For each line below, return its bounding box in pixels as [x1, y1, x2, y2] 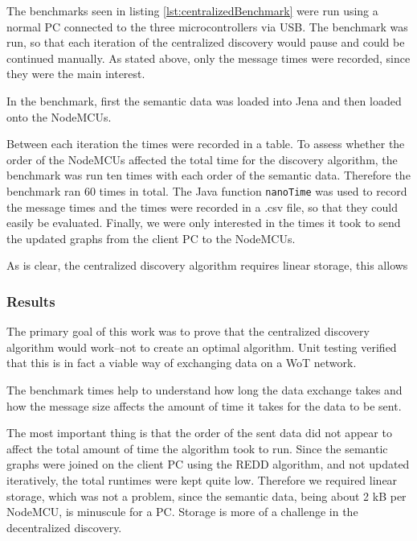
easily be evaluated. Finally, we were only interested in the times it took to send [6, 214, 401, 231]
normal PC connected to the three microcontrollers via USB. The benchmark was [6, 18, 408, 35]
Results [6, 291, 55, 311]
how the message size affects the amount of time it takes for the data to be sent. [6, 397, 402, 414]
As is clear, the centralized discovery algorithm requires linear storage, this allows [6, 257, 408, 274]
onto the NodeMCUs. [6, 108, 112, 125]
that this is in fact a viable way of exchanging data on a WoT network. [6, 354, 357, 371]
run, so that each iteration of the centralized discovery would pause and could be [6, 34, 405, 51]
